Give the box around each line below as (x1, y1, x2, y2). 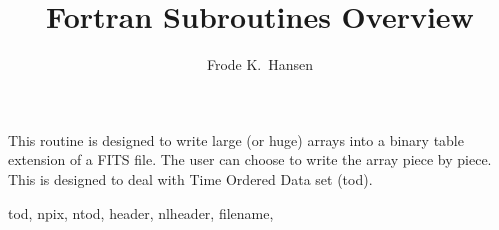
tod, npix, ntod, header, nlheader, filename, (8, 202, 274, 223)
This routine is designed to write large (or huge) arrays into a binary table (8, 129, 464, 150)
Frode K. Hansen (206, 54, 314, 75)
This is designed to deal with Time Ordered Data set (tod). (8, 168, 373, 189)
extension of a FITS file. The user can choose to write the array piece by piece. (8, 149, 492, 170)
